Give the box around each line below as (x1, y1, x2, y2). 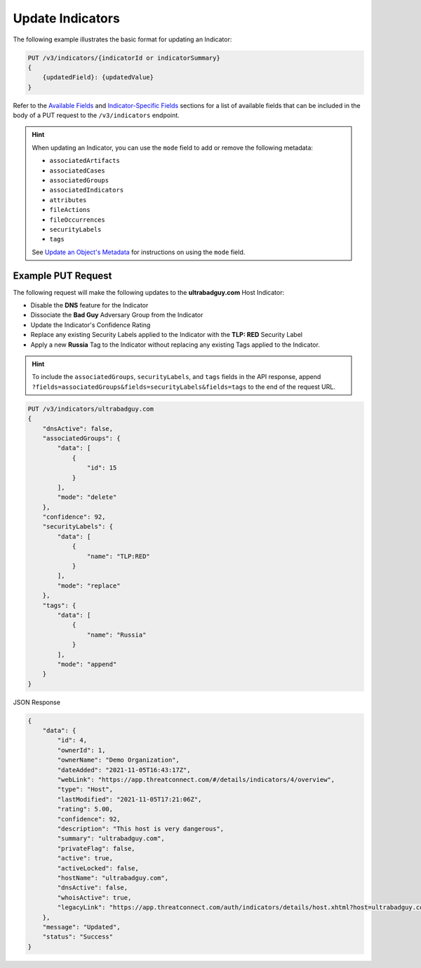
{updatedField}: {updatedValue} (42, 74, 154, 81)
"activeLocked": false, (57, 864, 140, 872)
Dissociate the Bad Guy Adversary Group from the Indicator (30, 311, 203, 319)
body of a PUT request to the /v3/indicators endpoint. (13, 111, 180, 119)
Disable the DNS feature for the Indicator (30, 301, 149, 310)
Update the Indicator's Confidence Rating (30, 320, 151, 329)
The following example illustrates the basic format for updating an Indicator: (13, 35, 232, 44)
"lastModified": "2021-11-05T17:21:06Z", (57, 795, 202, 803)
